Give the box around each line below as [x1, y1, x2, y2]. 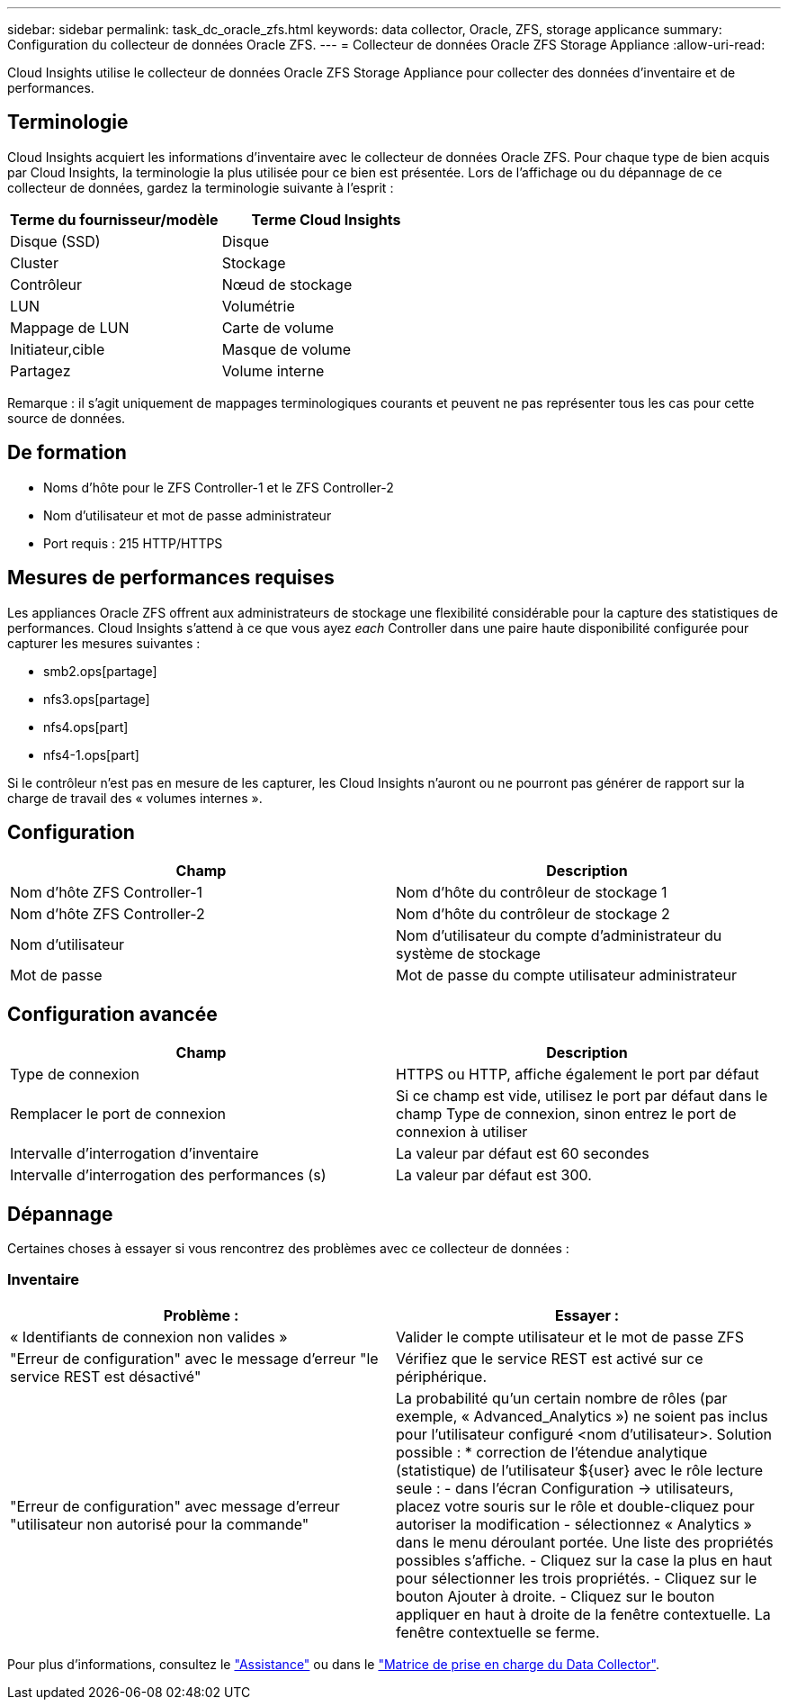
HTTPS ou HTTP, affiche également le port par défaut [396, 1065, 759, 1084]
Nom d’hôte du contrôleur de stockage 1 [396, 883, 667, 902]
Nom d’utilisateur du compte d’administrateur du [396, 926, 722, 945]
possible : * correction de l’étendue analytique [396, 1442, 708, 1461]
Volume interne [221, 361, 325, 380]
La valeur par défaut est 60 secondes [396, 1144, 649, 1163]
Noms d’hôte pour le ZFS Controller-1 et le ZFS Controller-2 [43, 479, 394, 495]
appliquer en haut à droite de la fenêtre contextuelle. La [396, 1604, 771, 1623]
